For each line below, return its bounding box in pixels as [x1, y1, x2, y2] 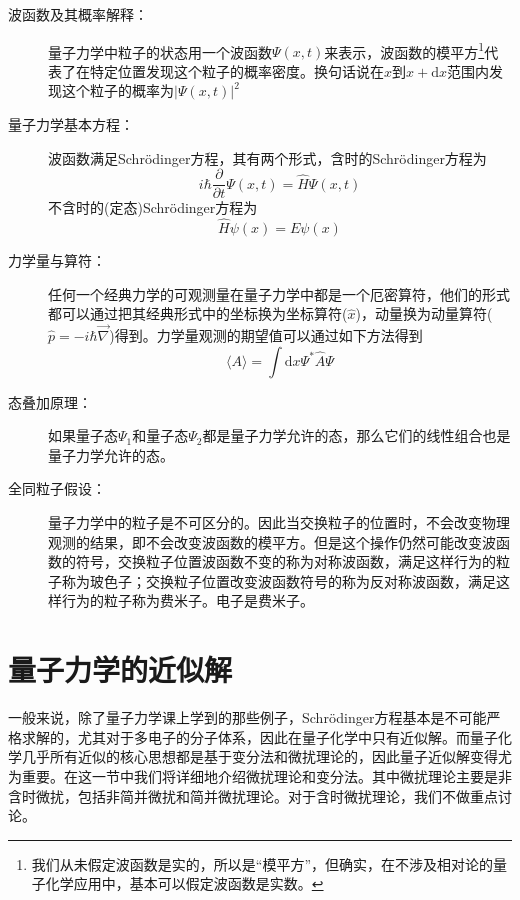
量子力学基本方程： [8, 114, 134, 135]
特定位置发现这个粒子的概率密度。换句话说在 [89, 60, 384, 81]
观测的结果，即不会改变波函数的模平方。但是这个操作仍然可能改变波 [48, 531, 496, 552]
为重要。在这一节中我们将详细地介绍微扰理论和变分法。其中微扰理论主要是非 [8, 765, 512, 786]
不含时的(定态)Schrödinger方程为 [48, 197, 258, 218]
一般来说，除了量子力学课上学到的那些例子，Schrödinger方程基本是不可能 [8, 707, 487, 728]
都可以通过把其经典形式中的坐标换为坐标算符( [48, 303, 348, 324]
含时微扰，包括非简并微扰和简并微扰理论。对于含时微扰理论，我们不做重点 [8, 785, 498, 806]
